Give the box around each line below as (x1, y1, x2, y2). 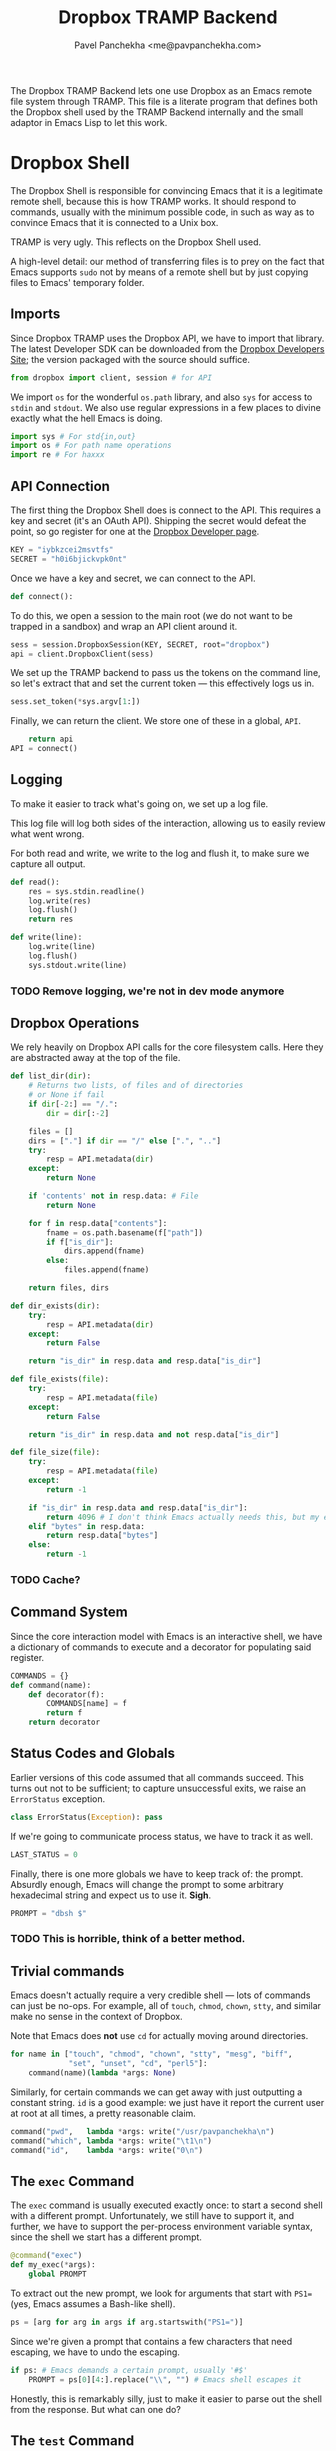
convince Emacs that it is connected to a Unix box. (10, 216, 219, 228)
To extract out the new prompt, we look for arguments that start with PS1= (10, 2287, 313, 2299)
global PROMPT (28, 2269, 87, 2280)
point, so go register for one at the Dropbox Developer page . (10, 526, 260, 537)
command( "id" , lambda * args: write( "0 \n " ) (10, 2145, 203, 2155)
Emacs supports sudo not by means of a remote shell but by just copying (10, 266, 309, 278)
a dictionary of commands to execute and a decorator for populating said (10, 1641, 312, 1653)
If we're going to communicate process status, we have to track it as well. (10, 1830, 314, 1842)
